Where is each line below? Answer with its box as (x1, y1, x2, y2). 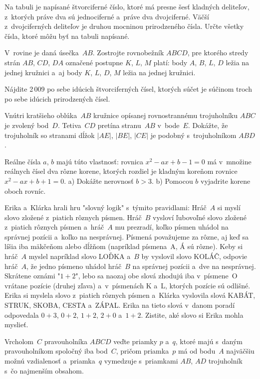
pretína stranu (97, 120, 141, 130)
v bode (157, 120, 180, 130)
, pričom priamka (116, 346, 169, 356)
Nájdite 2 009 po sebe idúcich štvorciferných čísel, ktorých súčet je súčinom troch (4, 84, 252, 94)
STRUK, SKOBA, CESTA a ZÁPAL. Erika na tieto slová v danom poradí (4, 300, 235, 310)
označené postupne (65, 57, 123, 67)
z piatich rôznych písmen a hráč (4, 222, 104, 232)
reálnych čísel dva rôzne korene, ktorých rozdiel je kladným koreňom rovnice (4, 166, 238, 176)
